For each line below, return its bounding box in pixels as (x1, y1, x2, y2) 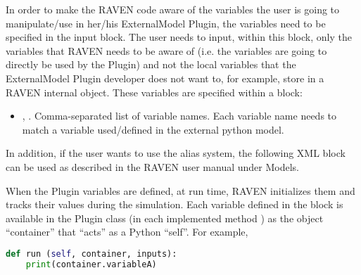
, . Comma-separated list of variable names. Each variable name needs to (22, 108, 337, 123)
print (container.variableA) (25, 259, 157, 269)
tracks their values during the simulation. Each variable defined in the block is (6, 197, 343, 212)
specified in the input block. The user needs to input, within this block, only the (6, 30, 352, 44)
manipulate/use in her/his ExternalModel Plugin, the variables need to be (6, 15, 326, 30)
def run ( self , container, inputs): (6, 248, 177, 259)
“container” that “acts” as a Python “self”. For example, (6, 224, 248, 239)
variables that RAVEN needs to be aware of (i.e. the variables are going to (6, 43, 327, 58)
